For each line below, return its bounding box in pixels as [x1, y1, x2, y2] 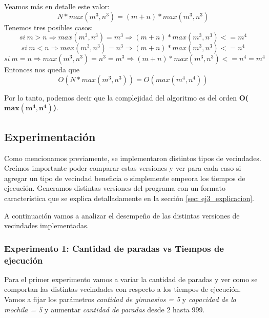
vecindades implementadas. [4, 220, 89, 231]
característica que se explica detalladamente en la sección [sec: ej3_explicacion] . [4, 192, 255, 203]
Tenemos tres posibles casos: [4, 22, 93, 32]
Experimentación [4, 128, 96, 144]
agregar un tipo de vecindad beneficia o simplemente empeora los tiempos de [4, 172, 245, 183]
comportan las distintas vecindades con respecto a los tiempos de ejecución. [4, 284, 241, 294]
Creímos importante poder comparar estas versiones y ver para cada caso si [4, 163, 241, 173]
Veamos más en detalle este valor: [4, 1, 110, 11]
